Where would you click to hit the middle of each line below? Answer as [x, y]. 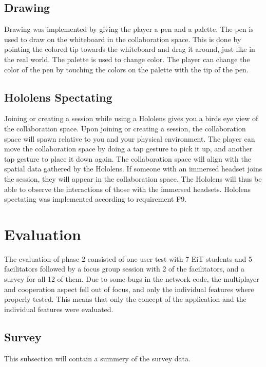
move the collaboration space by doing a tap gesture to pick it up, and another [128, 149]
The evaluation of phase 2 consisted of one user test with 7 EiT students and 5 [128, 258]
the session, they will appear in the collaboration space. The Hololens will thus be [133, 178]
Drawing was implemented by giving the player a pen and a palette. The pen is [129, 29]
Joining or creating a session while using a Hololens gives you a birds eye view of [131, 118]
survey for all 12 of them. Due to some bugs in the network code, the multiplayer [132, 279]
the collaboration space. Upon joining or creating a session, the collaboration [125, 128]
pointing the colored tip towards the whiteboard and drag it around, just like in [130, 49]
